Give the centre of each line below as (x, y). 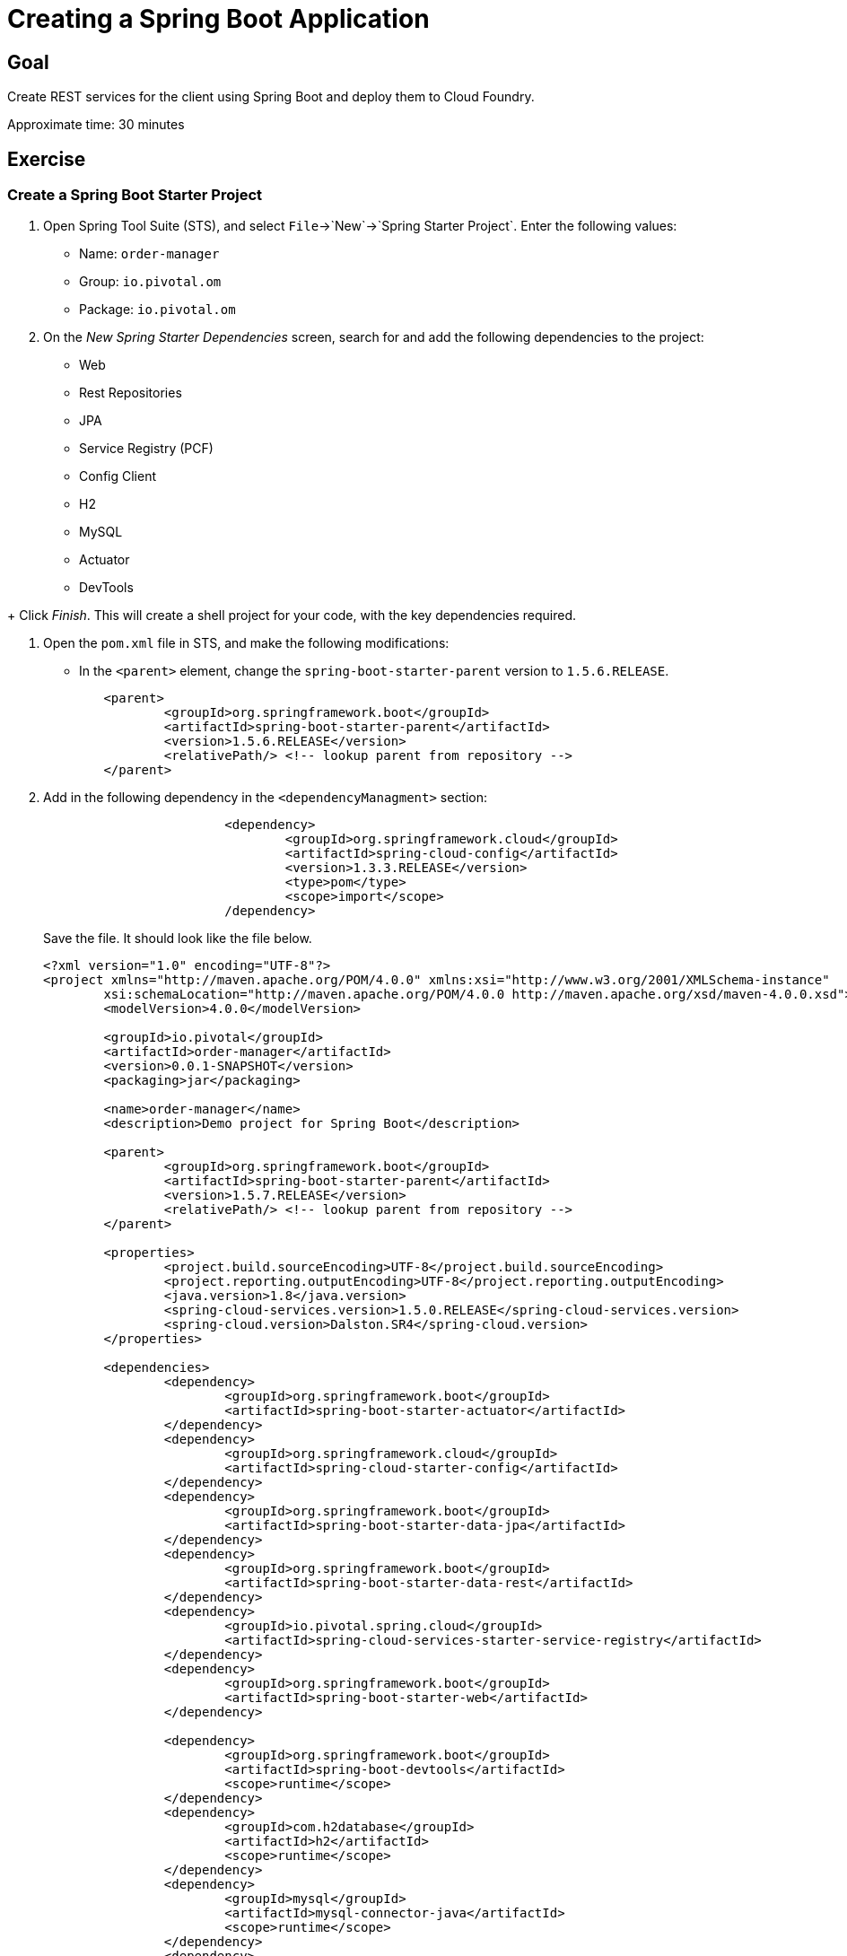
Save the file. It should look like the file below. (178, 939)
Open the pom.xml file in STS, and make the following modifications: (246, 643)
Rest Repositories (131, 393)
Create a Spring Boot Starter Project (135, 195)
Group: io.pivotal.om (150, 282)
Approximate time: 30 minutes (96, 125)
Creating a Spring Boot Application (218, 19)
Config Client (118, 476)
